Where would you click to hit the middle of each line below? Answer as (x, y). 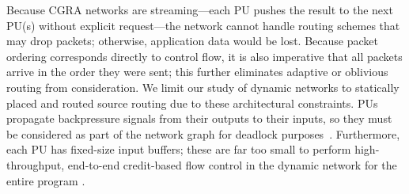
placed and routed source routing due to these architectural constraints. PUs (192, 103)
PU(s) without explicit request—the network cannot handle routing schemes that (203, 25)
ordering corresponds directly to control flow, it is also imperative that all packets (204, 56)
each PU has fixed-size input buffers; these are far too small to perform (179, 149)
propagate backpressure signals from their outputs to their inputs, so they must (199, 118)
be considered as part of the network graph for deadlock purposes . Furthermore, (203, 133)
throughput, (36, 164)
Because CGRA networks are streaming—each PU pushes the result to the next (200, 10)
